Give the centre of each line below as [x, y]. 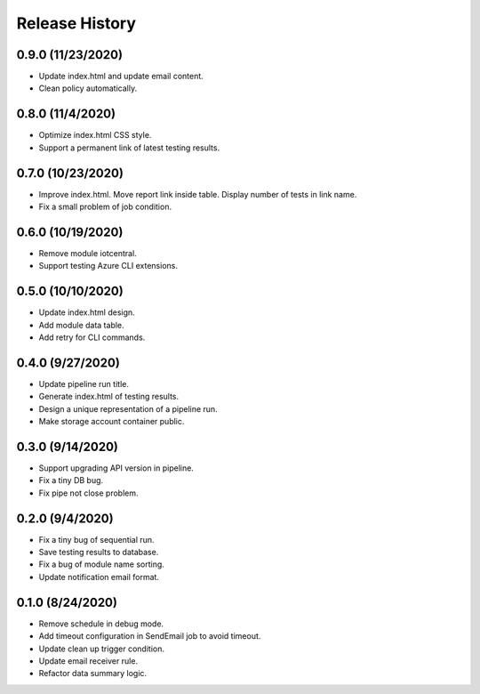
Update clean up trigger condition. [101, 649]
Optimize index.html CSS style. [95, 135]
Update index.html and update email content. [121, 77]
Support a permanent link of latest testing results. [129, 148]
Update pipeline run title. [84, 383]
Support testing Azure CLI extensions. [108, 266]
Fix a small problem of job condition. [105, 207]
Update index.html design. [87, 312]
